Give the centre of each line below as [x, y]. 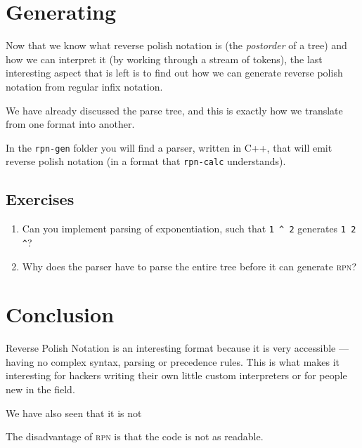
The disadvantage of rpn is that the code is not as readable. [135, 436]
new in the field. [40, 389]
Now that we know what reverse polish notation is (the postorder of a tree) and [176, 45]
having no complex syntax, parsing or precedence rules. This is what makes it [173, 361]
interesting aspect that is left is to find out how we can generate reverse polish [174, 73]
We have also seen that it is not [74, 413]
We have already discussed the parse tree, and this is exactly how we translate [174, 110]
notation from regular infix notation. [84, 86]
